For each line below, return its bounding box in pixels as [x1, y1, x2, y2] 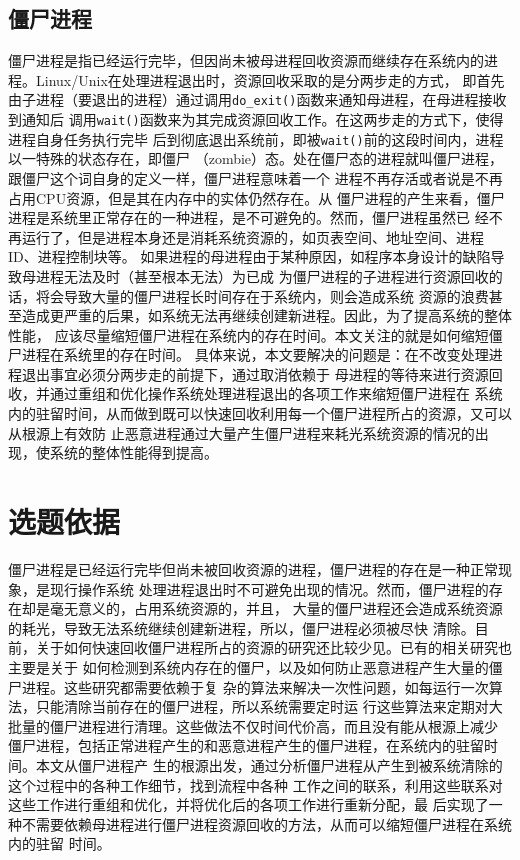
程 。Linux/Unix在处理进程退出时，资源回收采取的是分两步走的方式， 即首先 [8, 69, 505, 90]
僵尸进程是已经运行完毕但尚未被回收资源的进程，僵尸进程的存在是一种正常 [8, 558, 498, 579]
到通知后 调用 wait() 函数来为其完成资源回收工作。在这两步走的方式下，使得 [8, 109, 504, 130]
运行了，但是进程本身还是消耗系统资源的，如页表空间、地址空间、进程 [21, 226, 484, 247]
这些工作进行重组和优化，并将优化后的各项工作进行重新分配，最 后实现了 [8, 794, 489, 815]
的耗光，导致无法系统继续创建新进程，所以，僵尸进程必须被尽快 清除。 [8, 617, 475, 638]
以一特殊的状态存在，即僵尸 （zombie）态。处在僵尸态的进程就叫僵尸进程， [8, 148, 504, 169]
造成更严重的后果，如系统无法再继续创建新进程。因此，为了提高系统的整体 [21, 305, 512, 326]
